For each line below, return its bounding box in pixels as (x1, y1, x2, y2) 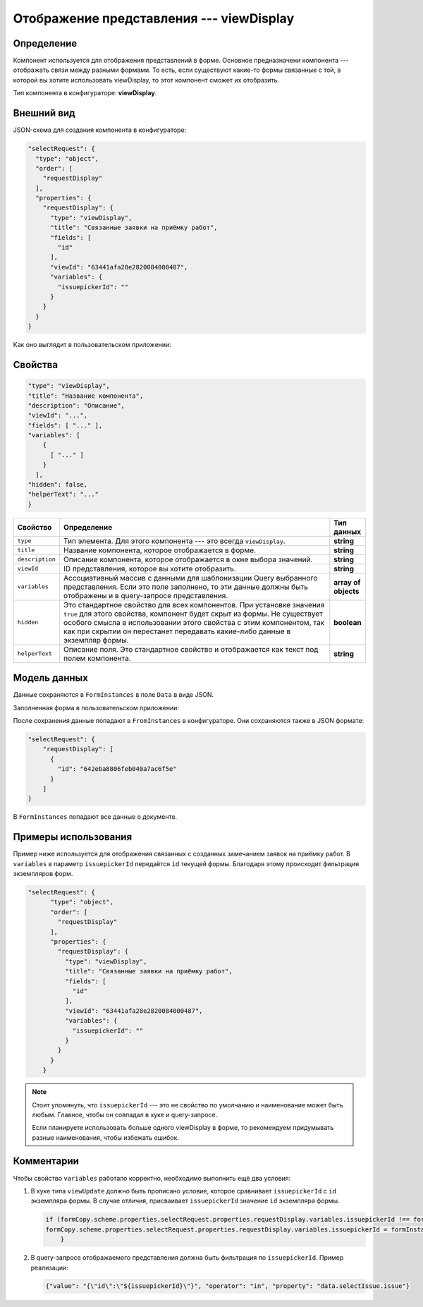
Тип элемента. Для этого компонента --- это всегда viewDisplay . (63, 536, 286, 546)
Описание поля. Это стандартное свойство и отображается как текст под (63, 644, 319, 654)
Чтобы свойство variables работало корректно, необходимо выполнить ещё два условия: (13, 1174, 291, 1182)
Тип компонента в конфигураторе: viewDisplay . (13, 89, 157, 97)
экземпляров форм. (13, 870, 73, 878)
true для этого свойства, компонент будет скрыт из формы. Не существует (63, 609, 324, 619)
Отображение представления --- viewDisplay (13, 11, 295, 26)
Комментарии (13, 1155, 79, 1167)
